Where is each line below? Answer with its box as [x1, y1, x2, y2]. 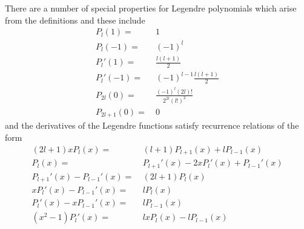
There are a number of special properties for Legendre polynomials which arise [5, 2, 297, 14]
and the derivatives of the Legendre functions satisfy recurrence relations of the [5, 119, 299, 132]
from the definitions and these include [5, 13, 145, 26]
